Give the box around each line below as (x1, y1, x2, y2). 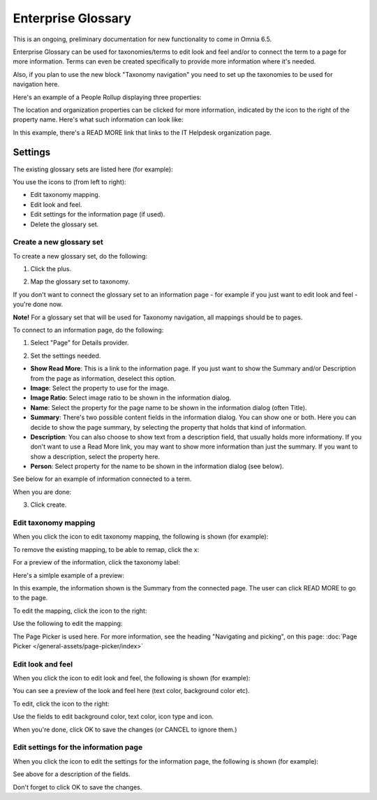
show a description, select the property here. (30, 452, 161, 460)
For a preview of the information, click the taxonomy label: (13, 558, 181, 567)
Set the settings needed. (30, 351, 101, 360)
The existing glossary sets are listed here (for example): (13, 165, 174, 173)
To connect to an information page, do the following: (13, 326, 164, 335)
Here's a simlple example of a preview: (13, 571, 125, 579)
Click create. (30, 500, 67, 509)
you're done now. (13, 300, 63, 309)
